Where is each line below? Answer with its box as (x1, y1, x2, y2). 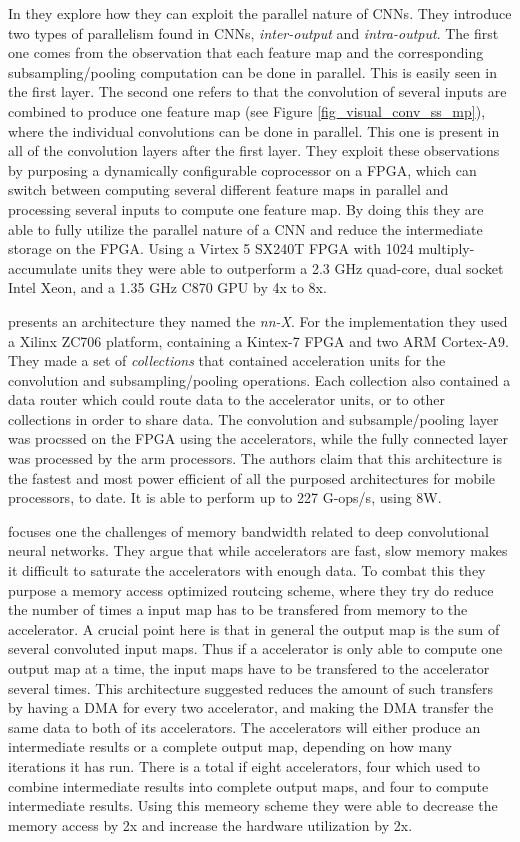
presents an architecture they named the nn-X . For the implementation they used (8, 310, 508, 331)
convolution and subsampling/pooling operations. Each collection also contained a (8, 369, 511, 390)
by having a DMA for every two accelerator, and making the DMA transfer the (8, 697, 494, 718)
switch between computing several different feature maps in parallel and (8, 179, 449, 200)
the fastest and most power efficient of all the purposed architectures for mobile (8, 467, 496, 488)
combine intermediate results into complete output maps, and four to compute (8, 775, 489, 796)
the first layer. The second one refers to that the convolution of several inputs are (8, 81, 507, 102)
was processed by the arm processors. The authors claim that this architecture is (8, 448, 503, 469)
